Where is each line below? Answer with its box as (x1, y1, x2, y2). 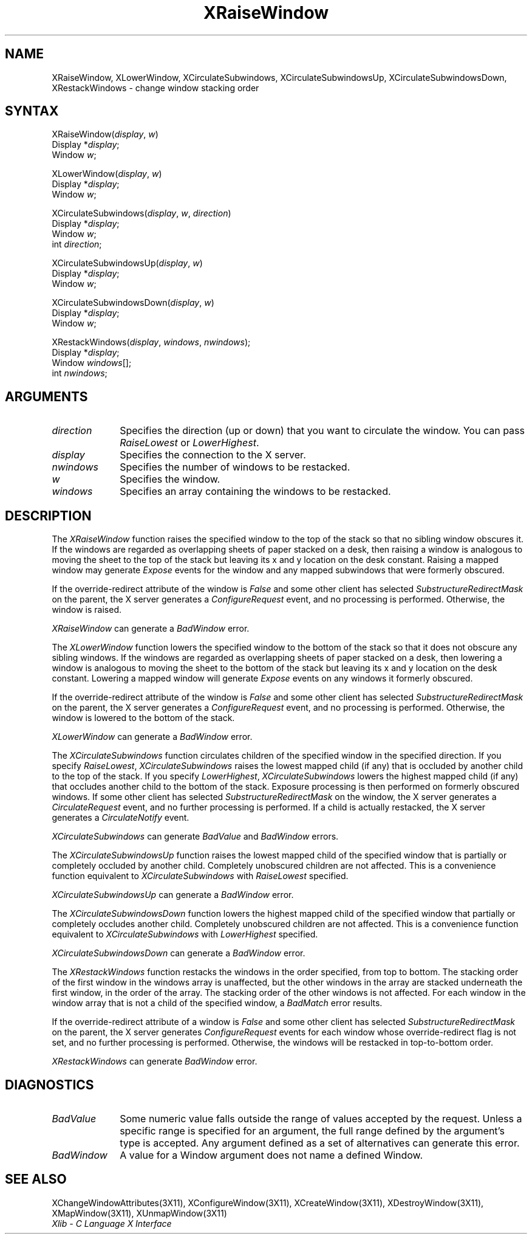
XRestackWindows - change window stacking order (52, 82, 259, 93)
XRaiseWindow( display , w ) (52, 129, 159, 140)
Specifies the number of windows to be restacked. (120, 461, 350, 474)
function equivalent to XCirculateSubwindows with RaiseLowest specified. (52, 871, 349, 882)
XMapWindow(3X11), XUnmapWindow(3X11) (52, 1207, 227, 1218)
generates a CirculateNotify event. (52, 812, 189, 823)
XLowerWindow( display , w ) (52, 168, 162, 179)
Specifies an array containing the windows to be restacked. (120, 485, 391, 498)
